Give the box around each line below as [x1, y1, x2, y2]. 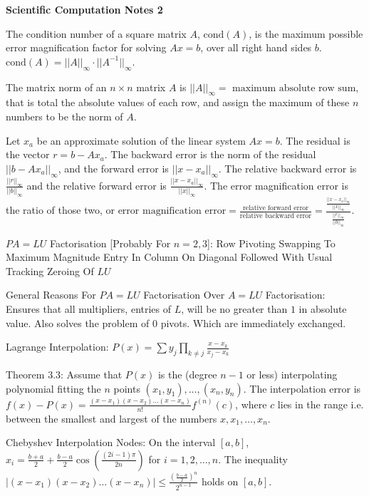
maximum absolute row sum [232, 83, 356, 93]
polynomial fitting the [6, 381, 101, 396]
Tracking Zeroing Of [6, 263, 94, 278]
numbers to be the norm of [6, 108, 123, 123]
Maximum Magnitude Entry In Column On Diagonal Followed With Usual [6, 249, 333, 264]
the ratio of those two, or [6, 202, 115, 217]
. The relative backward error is [218, 160, 357, 175]
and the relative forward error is [26, 177, 167, 192]
